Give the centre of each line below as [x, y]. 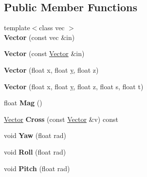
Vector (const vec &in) [39, 37]
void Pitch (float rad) [37, 168]
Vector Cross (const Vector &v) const [61, 119]
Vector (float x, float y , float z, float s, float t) [74, 86]
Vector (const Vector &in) [44, 53]
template [17, 28]
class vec [52, 28]
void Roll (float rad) [35, 151]
